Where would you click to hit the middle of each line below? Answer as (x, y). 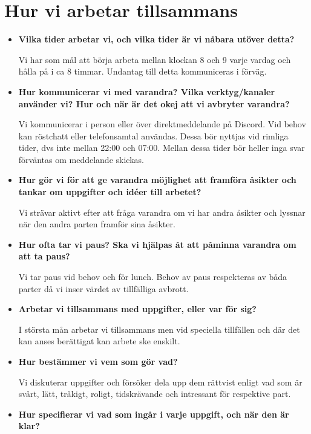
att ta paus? (44, 256)
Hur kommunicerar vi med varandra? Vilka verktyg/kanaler (147, 91)
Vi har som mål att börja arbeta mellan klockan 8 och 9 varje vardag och (155, 59)
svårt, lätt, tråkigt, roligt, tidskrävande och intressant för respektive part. (155, 394)
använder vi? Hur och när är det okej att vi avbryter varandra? (154, 103)
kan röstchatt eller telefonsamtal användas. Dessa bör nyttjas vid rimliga (153, 135)
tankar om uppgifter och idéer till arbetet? (110, 192)
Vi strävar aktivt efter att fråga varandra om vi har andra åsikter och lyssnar (162, 212)
